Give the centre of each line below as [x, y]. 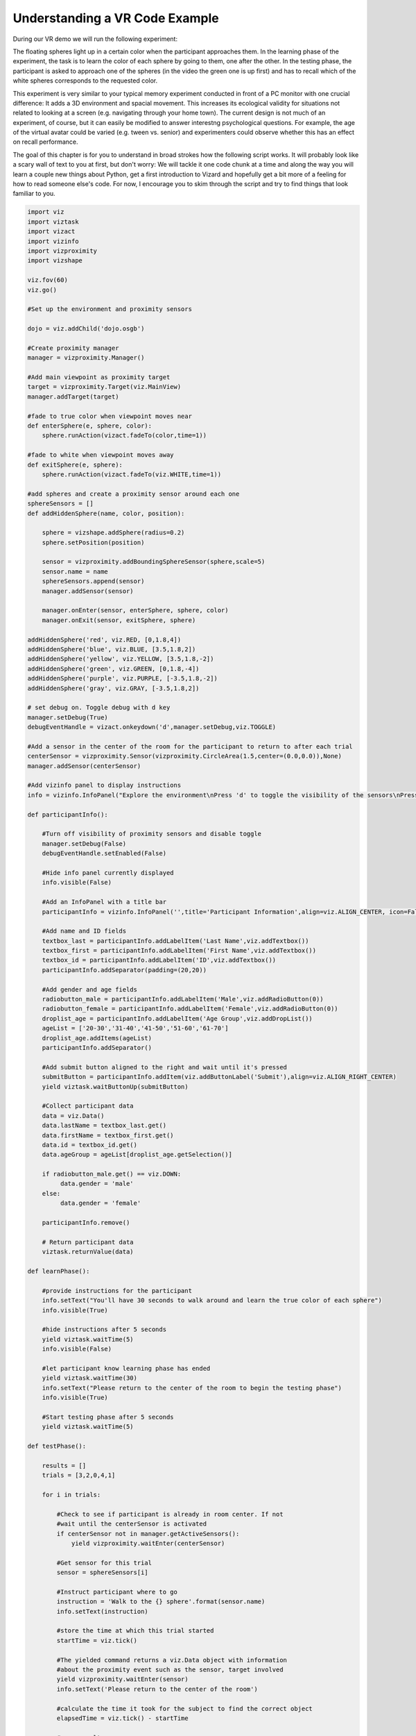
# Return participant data [88, 1242]
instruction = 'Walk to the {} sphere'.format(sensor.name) [161, 1602]
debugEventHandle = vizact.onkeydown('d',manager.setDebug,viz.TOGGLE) [152, 727]
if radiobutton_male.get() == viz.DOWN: [112, 1174]
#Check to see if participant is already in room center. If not [170, 1514]
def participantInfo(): [68, 815]
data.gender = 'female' [101, 1203]
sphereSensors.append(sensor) [93, 581]
